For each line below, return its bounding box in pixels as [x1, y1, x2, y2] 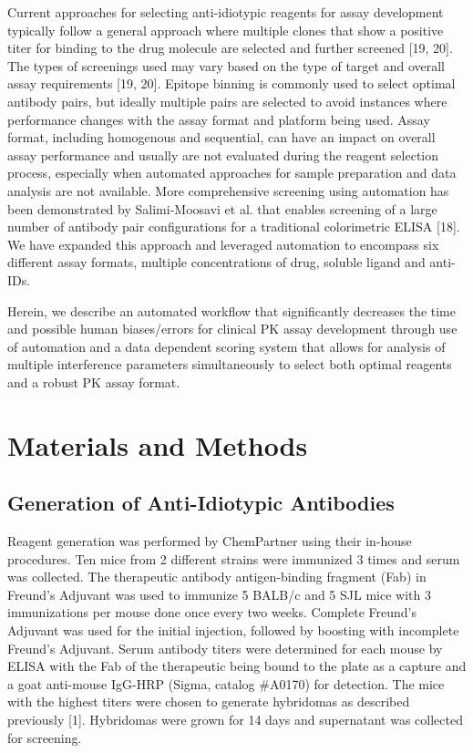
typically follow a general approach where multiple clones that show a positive [7, 20, 444, 39]
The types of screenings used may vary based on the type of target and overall [7, 56, 446, 75]
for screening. [7, 727, 82, 747]
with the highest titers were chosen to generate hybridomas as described [7, 692, 410, 711]
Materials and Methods [7, 426, 308, 463]
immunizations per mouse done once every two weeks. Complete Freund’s [7, 603, 416, 622]
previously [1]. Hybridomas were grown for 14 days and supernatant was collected [7, 709, 463, 728]
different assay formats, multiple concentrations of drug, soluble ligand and [7, 253, 426, 272]
